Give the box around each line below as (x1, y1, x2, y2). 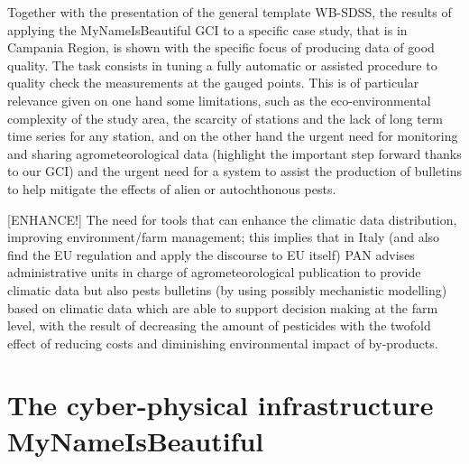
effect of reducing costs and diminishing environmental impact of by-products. (7, 333, 438, 352)
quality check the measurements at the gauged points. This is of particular (7, 73, 419, 92)
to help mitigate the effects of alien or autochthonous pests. (7, 179, 336, 198)
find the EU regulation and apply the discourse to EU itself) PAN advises (7, 245, 415, 264)
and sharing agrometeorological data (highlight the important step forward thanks (7, 144, 462, 162)
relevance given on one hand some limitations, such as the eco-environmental (7, 90, 431, 109)
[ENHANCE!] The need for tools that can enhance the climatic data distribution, (7, 209, 457, 228)
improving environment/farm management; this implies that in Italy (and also (7, 227, 440, 246)
